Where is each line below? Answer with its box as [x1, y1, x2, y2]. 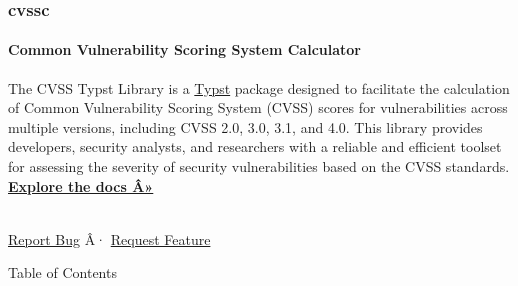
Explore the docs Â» [8, 175, 154, 196]
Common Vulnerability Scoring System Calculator [8, 39, 361, 60]
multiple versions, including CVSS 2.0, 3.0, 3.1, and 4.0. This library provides [8, 116, 483, 137]
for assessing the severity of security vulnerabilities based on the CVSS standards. [8, 156, 510, 177]
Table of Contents [8, 262, 117, 283]
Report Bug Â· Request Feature [8, 228, 211, 249]
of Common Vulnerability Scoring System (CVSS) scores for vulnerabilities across [8, 97, 508, 118]
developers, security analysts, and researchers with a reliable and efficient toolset [8, 136, 502, 157]
